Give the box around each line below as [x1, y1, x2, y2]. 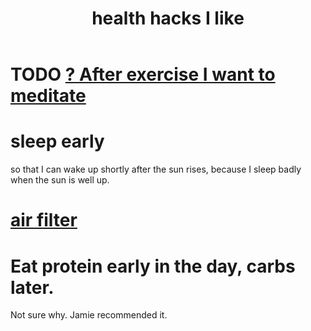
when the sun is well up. [10, 174, 110, 186]
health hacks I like [91, 7, 245, 30]
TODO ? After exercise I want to [10, 63, 276, 86]
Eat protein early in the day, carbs [10, 255, 296, 277]
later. [10, 276, 55, 299]
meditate [10, 85, 87, 107]
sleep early [10, 130, 105, 153]
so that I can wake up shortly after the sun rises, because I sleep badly [10, 163, 302, 176]
